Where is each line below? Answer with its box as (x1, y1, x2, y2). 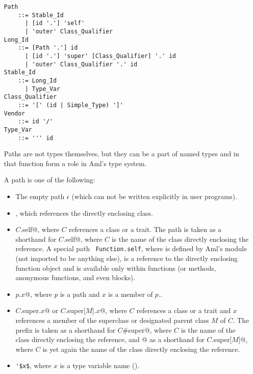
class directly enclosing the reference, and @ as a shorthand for (15, 334, 204, 345)
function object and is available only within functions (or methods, (15, 262, 216, 273)
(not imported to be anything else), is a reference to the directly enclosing (15, 253, 238, 263)
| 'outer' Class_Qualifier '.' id (25, 60, 138, 68)
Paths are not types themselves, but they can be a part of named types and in (4, 148, 239, 159)
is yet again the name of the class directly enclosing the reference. (42, 344, 240, 354)
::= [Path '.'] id (18, 44, 78, 52)
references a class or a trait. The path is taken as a (69, 224, 222, 234)
